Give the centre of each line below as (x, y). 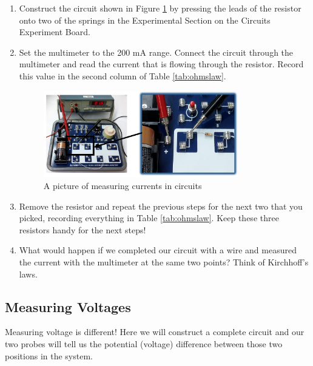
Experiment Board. (55, 32)
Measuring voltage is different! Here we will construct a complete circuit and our (155, 332)
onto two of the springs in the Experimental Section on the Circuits (145, 20)
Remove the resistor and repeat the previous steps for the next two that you (161, 206)
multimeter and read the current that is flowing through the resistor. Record (161, 64)
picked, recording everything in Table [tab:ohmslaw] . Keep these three (149, 218)
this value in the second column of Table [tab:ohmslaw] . (123, 75)
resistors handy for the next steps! (82, 229)
